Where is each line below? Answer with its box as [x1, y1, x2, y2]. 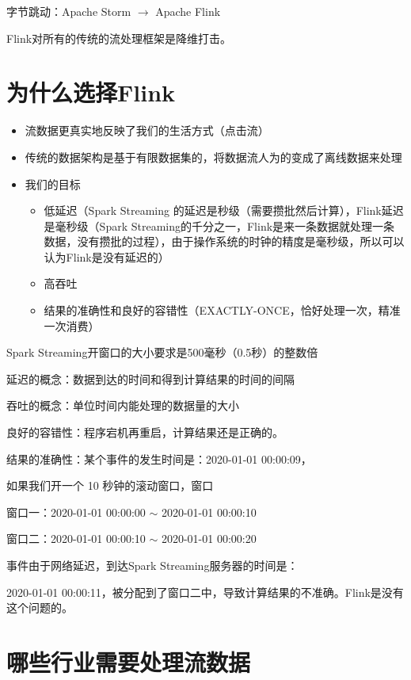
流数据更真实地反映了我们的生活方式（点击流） [25, 122, 269, 139]
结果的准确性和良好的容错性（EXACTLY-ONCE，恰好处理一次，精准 [44, 302, 401, 319]
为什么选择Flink [6, 76, 176, 109]
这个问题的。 [6, 599, 73, 616]
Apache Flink [155, 3, 221, 19]
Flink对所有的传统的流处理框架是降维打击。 [6, 29, 232, 46]
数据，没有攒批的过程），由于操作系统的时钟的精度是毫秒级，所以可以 [44, 233, 405, 250]
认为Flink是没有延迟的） [44, 248, 169, 265]
